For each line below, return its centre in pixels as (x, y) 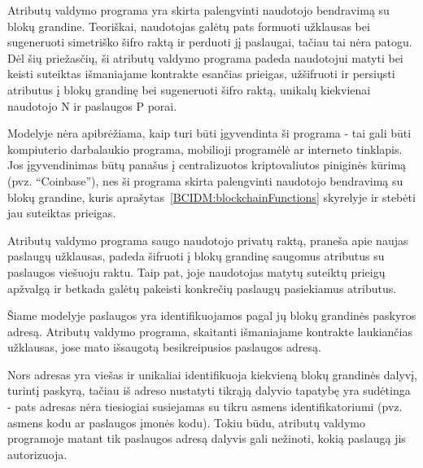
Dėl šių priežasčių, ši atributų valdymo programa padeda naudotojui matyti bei (205, 57)
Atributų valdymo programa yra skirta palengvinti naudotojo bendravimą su (198, 10)
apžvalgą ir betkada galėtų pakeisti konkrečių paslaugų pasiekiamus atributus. (202, 288)
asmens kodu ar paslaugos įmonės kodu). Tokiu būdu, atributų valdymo (186, 422)
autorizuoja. (37, 454)
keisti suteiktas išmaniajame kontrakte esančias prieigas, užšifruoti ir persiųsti (201, 74)
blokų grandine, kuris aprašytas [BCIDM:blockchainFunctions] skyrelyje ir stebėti (211, 197)
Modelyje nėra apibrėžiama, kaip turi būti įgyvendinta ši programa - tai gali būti (209, 133)
